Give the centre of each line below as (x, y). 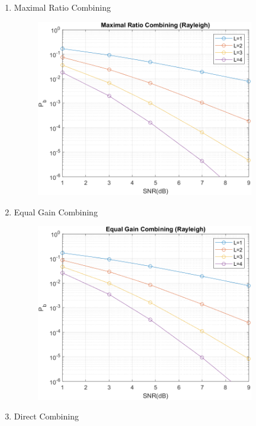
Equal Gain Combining (56, 212)
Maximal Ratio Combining (62, 7)
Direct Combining (46, 416)
